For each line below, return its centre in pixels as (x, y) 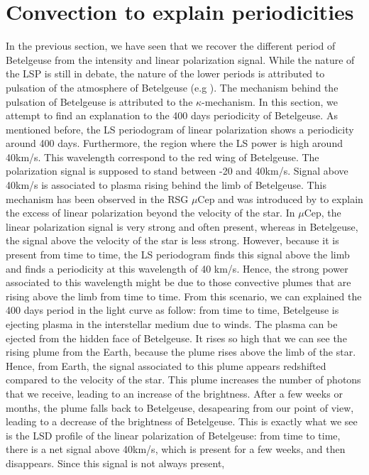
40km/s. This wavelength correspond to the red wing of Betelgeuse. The (163, 157)
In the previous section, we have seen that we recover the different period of (171, 46)
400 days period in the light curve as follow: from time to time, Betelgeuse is (172, 310)
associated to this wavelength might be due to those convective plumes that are (178, 282)
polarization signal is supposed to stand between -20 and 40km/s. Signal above (177, 171)
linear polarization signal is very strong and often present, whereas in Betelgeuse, (182, 226)
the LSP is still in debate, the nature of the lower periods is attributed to (165, 73)
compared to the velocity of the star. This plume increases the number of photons (183, 380)
